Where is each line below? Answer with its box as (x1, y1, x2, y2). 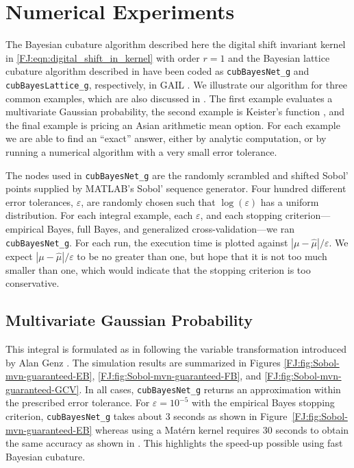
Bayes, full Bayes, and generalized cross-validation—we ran (47, 222, 294, 236)
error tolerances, (5, 194, 74, 209)
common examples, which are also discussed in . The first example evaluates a (5, 91, 333, 105)
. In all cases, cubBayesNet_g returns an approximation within (79, 382, 341, 396)
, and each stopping (200, 208, 283, 222)
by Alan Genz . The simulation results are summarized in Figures (5, 355, 281, 369)
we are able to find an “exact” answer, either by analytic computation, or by (5, 131, 327, 145)
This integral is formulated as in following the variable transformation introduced (5, 342, 346, 356)
